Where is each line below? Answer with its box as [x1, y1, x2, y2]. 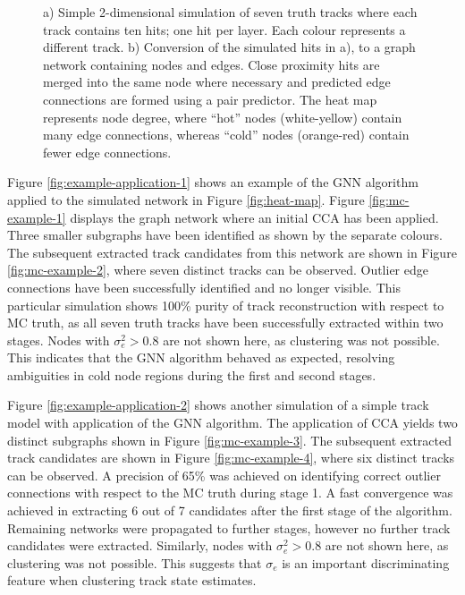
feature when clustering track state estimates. [7, 571, 257, 590]
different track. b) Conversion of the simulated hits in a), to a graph [43, 38, 416, 56]
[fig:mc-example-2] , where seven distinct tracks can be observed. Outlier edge [7, 260, 428, 279]
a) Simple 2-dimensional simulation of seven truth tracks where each [43, 3, 418, 21]
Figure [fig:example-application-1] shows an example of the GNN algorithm [7, 173, 418, 191]
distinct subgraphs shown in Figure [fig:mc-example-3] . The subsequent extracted [7, 430, 452, 449]
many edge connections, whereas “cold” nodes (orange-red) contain [43, 125, 410, 144]
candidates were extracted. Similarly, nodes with [7, 536, 273, 555]
